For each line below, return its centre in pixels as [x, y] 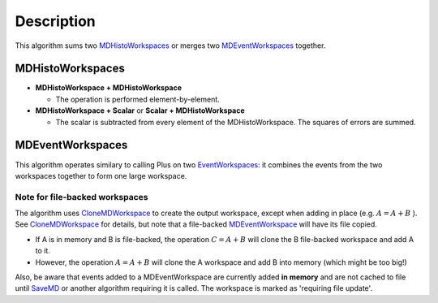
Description [56, 21]
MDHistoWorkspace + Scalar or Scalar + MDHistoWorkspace [140, 110]
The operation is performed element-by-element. [138, 99]
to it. [43, 251]
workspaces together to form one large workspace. [101, 175]
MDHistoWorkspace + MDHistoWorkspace [109, 88]
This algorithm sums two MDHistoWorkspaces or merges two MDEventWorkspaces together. [170, 45]
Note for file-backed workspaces [82, 197]
